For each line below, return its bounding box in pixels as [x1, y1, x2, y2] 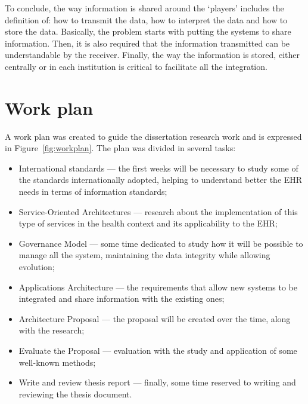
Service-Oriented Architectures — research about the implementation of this [18, 205, 298, 218]
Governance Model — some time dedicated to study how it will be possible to [18, 237, 303, 249]
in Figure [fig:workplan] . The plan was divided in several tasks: [5, 142, 236, 154]
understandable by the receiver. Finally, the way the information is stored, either [5, 48, 300, 61]
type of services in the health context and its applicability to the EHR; [18, 217, 278, 229]
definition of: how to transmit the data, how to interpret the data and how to [5, 13, 288, 26]
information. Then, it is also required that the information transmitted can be [5, 36, 290, 49]
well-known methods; [18, 356, 96, 368]
